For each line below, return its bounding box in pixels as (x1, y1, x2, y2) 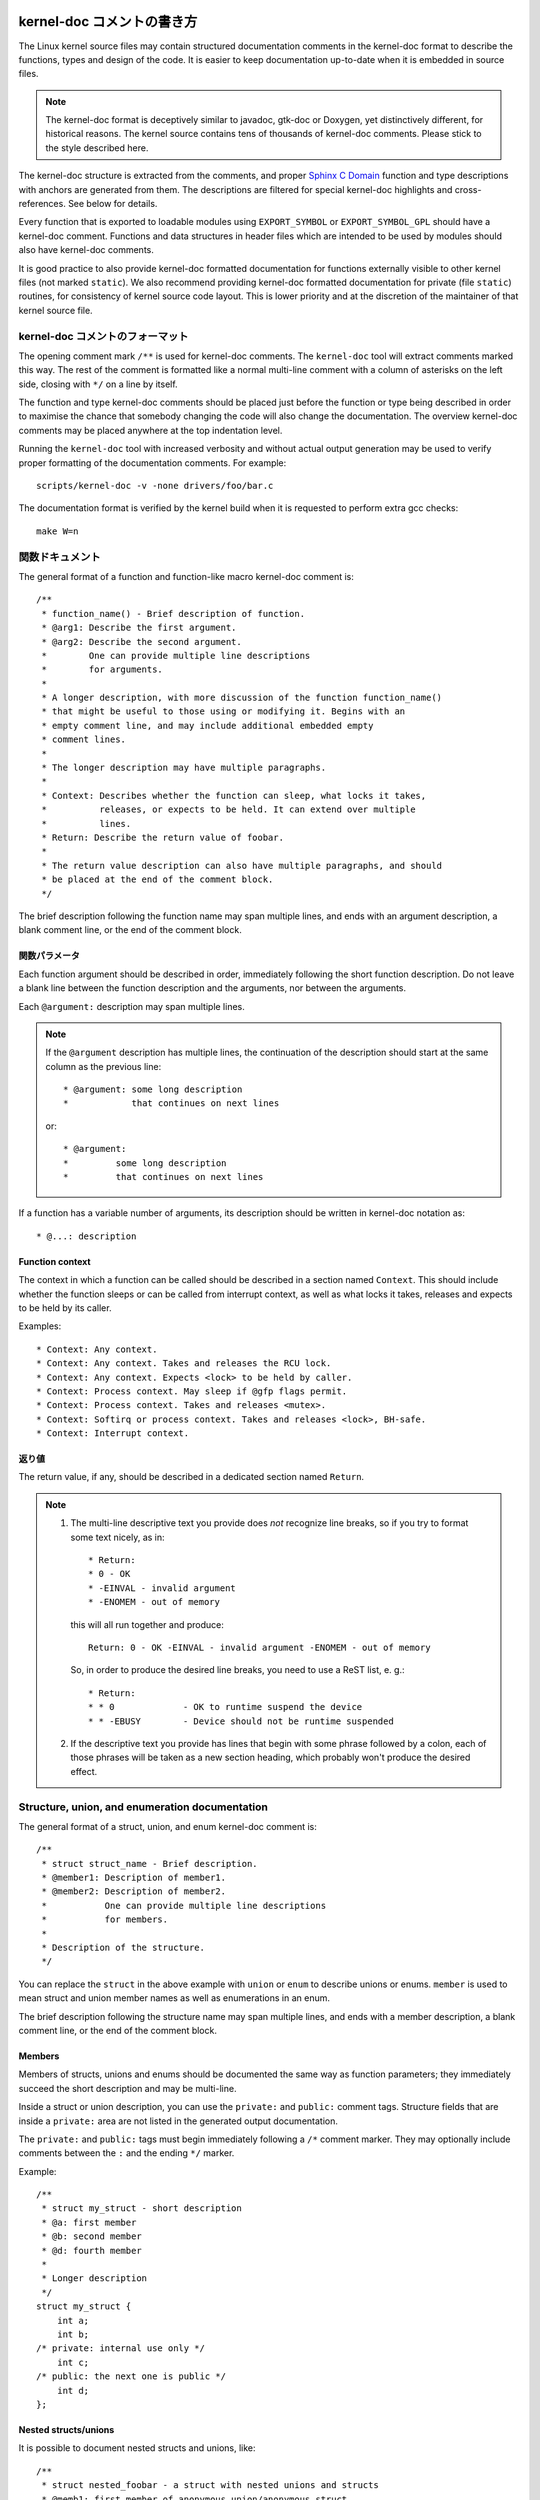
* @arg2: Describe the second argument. (41, 636, 242, 647)
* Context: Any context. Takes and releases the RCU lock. (36, 1358, 332, 1369)
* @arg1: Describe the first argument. (41, 622, 237, 634)
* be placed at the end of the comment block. (41, 874, 274, 885)
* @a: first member (41, 2216, 137, 2228)
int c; (56, 2356, 90, 2368)
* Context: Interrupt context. (36, 1428, 190, 1439)
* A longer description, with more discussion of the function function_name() (41, 692, 443, 704)
